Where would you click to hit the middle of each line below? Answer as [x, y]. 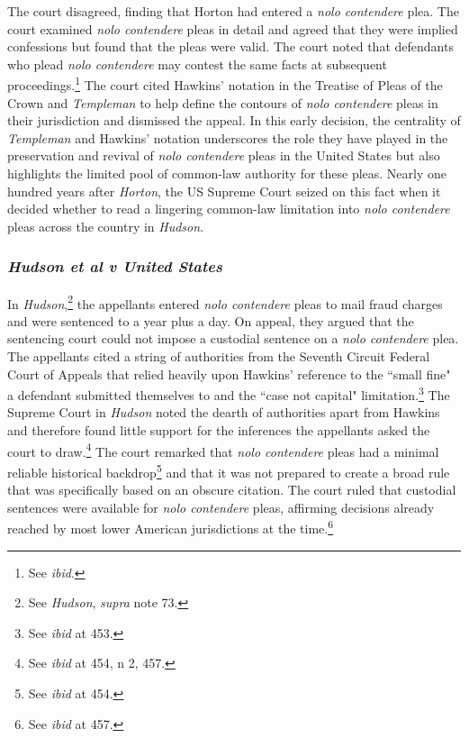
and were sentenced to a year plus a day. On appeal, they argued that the [211, 320]
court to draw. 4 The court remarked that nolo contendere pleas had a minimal [223, 450]
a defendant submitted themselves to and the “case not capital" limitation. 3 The [229, 393]
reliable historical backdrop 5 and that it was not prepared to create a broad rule [229, 470]
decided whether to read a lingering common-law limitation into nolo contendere [229, 209]
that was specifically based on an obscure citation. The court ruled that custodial [232, 490]
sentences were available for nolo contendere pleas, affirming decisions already [221, 507]
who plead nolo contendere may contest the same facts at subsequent [197, 64]
